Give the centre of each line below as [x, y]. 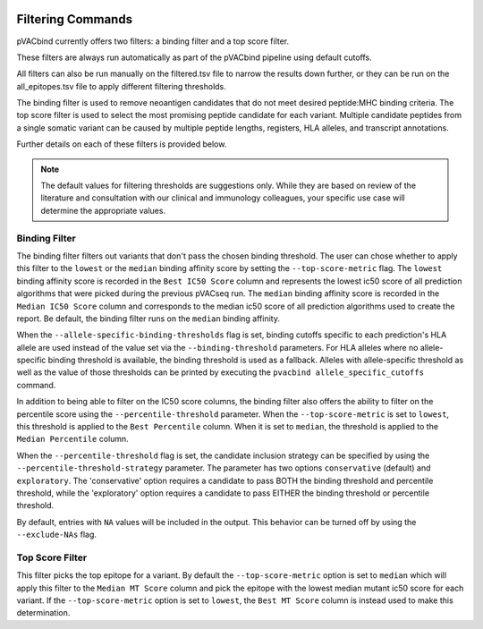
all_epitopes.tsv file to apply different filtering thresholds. [122, 86]
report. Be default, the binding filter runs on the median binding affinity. [148, 319]
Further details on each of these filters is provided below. [122, 144]
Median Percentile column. [72, 439]
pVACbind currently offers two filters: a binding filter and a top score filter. [153, 41]
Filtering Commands [75, 19]
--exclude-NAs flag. [57, 535]
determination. [43, 613]
